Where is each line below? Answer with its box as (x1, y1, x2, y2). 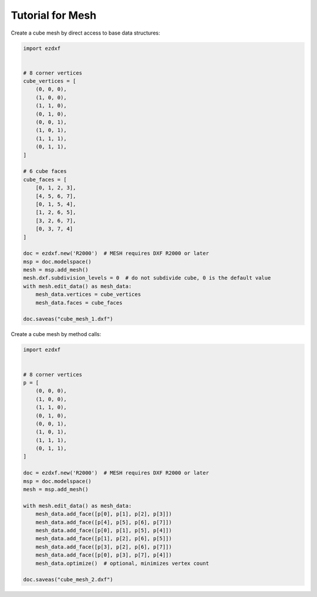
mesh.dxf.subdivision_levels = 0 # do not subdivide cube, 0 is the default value (23, 274, 271, 281)
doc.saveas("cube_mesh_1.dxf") (23, 316, 114, 323)
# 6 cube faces (23, 168, 67, 175)
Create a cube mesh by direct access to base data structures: (11, 29, 160, 36)
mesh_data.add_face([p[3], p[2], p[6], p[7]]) (35, 543, 173, 550)
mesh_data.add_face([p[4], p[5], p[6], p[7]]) (35, 519, 173, 525)
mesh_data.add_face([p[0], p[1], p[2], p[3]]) (35, 511, 173, 517)
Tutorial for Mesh (11, 9, 97, 22)
